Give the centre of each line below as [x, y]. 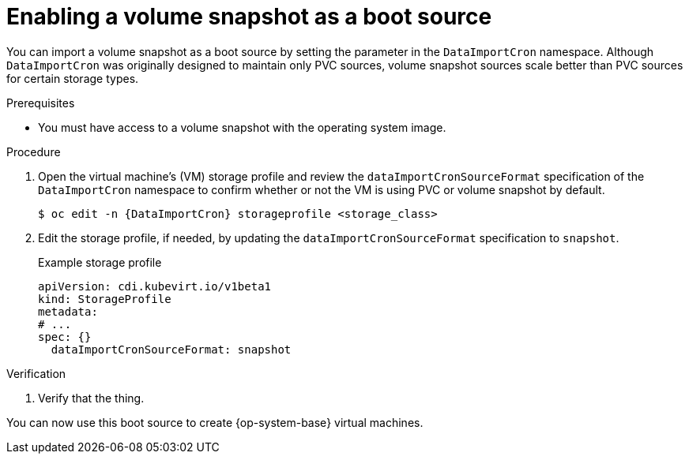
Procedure [34, 151]
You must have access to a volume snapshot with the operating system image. [242, 127]
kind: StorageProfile [105, 299]
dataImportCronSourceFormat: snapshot [171, 349]
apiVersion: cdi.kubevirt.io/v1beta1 [155, 286]
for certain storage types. [73, 78]
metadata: [68, 311]
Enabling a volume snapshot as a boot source [249, 17]
